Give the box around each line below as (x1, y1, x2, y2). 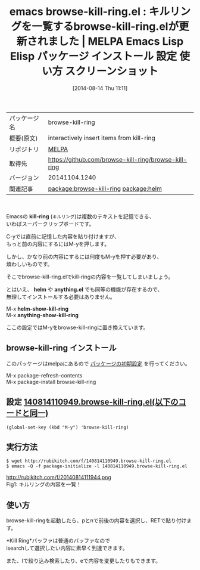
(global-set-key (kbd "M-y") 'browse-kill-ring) (6, 424, 129, 430)
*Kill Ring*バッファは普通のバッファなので (6, 537, 111, 544)
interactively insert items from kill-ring (48, 134, 156, 142)
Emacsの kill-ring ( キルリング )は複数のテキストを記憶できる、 (6, 212, 155, 220)
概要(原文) (9, 134, 38, 142)
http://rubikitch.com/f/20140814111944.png (6, 474, 111, 481)
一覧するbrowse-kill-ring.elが (32, 20, 179, 33)
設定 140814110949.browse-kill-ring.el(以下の (6, 397, 179, 407)
